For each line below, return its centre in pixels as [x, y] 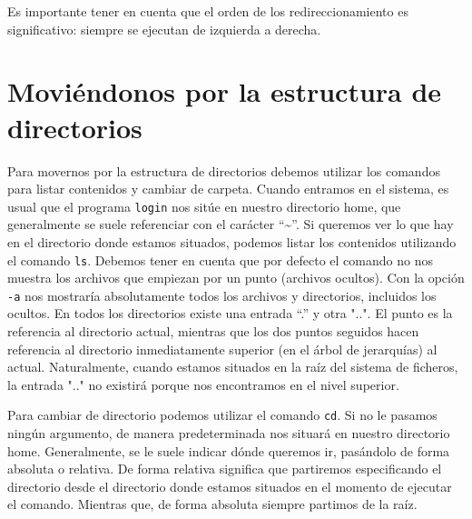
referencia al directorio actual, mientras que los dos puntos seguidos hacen [213, 331]
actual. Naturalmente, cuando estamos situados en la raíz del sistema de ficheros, [233, 367]
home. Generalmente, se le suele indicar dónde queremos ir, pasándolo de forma [229, 450]
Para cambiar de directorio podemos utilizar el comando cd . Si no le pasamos [222, 415]
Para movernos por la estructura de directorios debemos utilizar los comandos [224, 170]
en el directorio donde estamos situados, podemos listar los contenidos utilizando [232, 241]
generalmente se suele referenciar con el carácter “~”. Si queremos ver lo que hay [231, 224]
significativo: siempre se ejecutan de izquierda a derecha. [164, 29]
